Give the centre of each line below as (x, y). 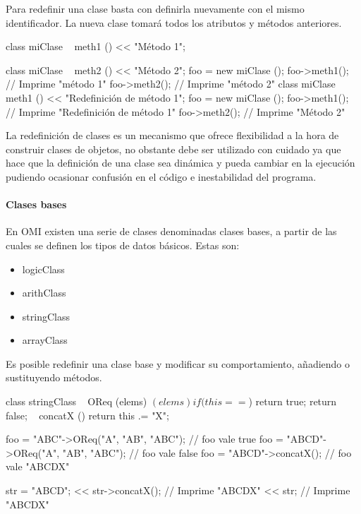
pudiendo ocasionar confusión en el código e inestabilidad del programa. (161, 176)
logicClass (43, 269)
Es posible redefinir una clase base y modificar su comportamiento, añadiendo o (178, 363)
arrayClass (45, 340)
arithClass (44, 293)
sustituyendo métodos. (54, 377)
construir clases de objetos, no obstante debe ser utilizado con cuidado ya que (173, 149)
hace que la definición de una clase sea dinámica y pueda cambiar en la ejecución (180, 163)
